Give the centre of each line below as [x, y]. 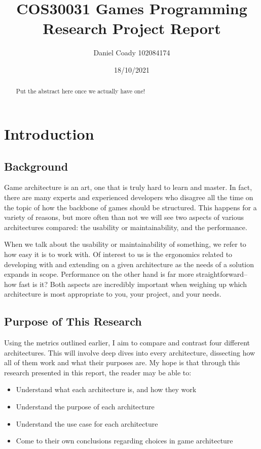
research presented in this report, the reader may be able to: [98, 372]
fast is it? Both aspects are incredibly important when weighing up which [133, 284]
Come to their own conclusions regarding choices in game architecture [124, 441]
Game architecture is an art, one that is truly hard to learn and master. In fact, [128, 187]
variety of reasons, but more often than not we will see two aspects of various [124, 217]
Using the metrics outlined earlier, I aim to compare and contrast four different [127, 343]
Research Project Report [132, 28]
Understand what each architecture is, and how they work [106, 389]
